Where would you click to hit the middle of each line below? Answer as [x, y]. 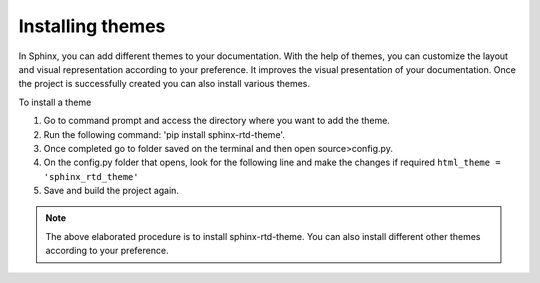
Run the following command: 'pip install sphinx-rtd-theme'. [164, 134]
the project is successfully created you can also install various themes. [164, 84]
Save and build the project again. [111, 191]
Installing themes [92, 26]
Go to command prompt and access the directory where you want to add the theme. [216, 121]
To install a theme [55, 102]
